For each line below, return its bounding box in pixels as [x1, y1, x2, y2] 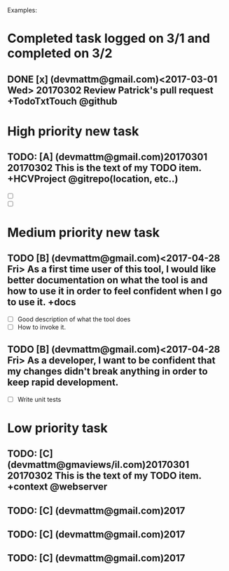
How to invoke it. [17, 323, 67, 331]
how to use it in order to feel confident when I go [7, 285, 222, 297]
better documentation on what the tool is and [7, 274, 208, 286]
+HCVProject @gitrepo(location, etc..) [7, 173, 179, 185]
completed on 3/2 [7, 46, 113, 62]
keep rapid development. [7, 377, 119, 389]
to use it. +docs [7, 296, 76, 308]
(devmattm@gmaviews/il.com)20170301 [7, 459, 190, 471]
